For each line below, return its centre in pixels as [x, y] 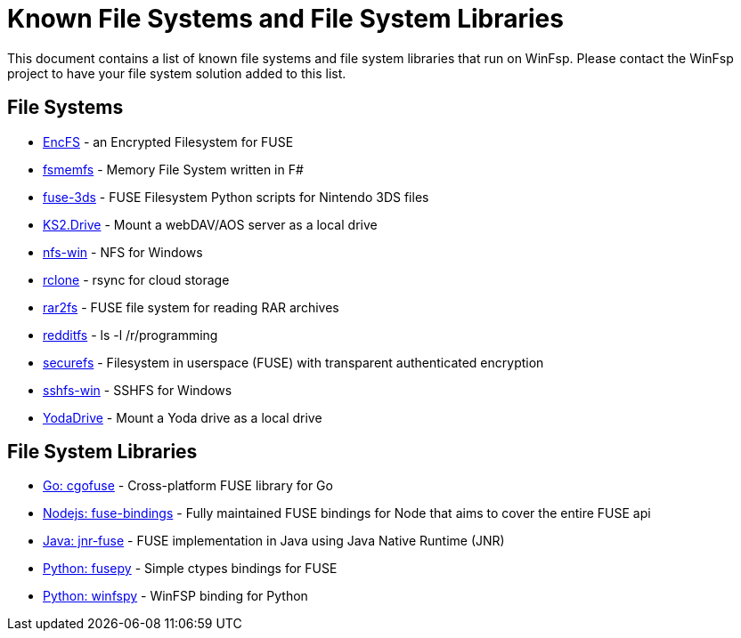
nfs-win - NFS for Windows [123, 252]
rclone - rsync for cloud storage [136, 279]
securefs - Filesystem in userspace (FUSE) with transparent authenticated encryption [293, 362]
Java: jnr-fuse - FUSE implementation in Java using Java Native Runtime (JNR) [274, 541]
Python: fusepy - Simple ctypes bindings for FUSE [190, 569]
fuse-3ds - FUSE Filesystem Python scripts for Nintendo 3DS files [236, 197]
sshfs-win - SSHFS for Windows [138, 390]
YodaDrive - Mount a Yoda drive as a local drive [183, 417]
